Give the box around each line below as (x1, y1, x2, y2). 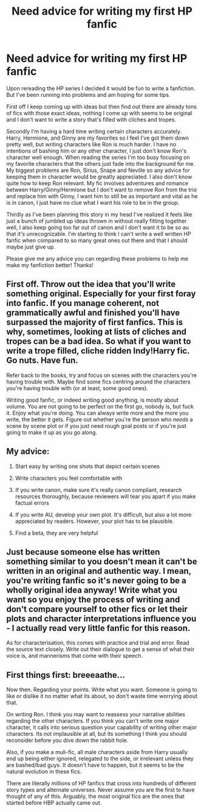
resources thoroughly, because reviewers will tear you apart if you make (15, 493, 196, 500)
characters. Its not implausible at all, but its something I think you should (6, 730, 187, 738)
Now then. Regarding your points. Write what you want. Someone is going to (6, 686, 197, 693)
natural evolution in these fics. (6, 768, 82, 775)
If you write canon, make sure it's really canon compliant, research (15, 486, 182, 493)
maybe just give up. (6, 243, 56, 251)
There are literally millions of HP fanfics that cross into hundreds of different (6, 780, 196, 787)
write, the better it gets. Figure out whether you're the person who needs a (6, 416, 193, 423)
